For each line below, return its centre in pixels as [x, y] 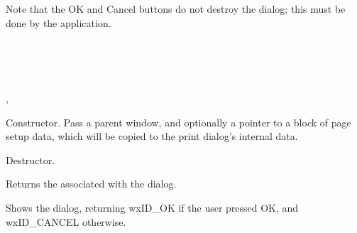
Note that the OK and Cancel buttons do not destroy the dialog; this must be [176, 9]
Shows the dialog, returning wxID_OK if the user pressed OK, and [152, 207]
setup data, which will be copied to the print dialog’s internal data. [152, 136]
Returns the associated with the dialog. [91, 184]
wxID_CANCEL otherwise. [66, 221]
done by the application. [59, 22]
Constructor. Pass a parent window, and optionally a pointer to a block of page [178, 122]
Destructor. [31, 159]
